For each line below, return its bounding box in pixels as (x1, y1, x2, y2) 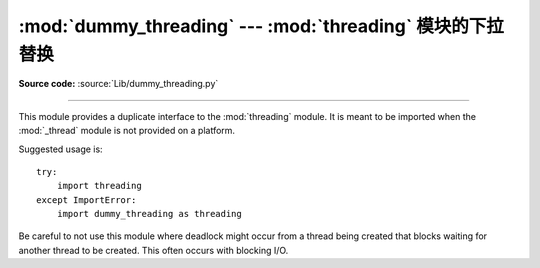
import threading (56, 180, 142, 192)
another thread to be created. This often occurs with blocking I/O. (18, 244, 289, 256)
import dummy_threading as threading (56, 208, 242, 220)
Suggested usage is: (18, 143, 104, 155)
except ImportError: (36, 194, 137, 205)
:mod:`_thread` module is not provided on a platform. (18, 125, 235, 137)
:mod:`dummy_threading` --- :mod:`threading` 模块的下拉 (18, 15, 505, 37)
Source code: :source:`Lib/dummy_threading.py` (18, 78, 219, 90)
